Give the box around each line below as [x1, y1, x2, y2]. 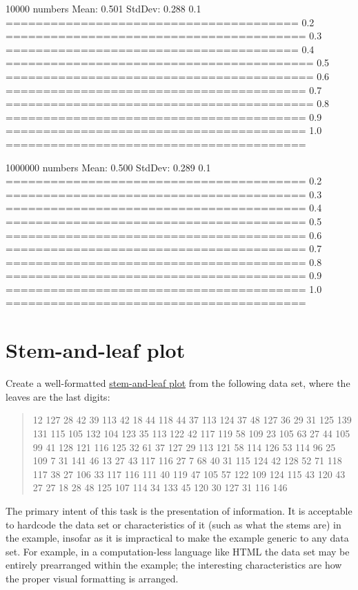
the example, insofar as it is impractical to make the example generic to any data [6, 531, 349, 545]
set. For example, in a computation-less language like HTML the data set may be [6, 544, 350, 558]
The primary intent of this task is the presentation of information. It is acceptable [6, 503, 352, 517]
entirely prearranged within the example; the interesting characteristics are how [6, 558, 342, 572]
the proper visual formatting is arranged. [6, 571, 179, 585]
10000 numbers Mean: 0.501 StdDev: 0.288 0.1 [6, 1, 201, 15]
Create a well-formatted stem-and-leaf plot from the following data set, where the [6, 376, 350, 390]
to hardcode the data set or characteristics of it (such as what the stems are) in [6, 517, 341, 531]
